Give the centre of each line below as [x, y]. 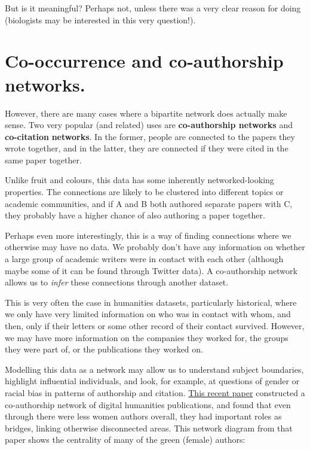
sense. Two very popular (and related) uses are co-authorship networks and [149, 125]
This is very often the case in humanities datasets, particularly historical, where [151, 302]
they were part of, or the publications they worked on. [104, 349]
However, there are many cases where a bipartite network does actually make [146, 113]
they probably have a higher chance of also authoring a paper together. [135, 215]
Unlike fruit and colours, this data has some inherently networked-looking [139, 180]
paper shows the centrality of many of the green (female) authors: [125, 440]
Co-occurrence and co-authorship [144, 61]
